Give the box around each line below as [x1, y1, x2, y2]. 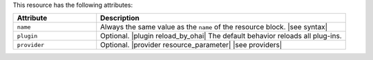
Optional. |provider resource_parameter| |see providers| [100, 40, 283, 50]
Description [100, 14, 140, 23]
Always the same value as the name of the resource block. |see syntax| [100, 22, 328, 32]
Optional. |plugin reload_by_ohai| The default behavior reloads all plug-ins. [100, 31, 342, 41]
